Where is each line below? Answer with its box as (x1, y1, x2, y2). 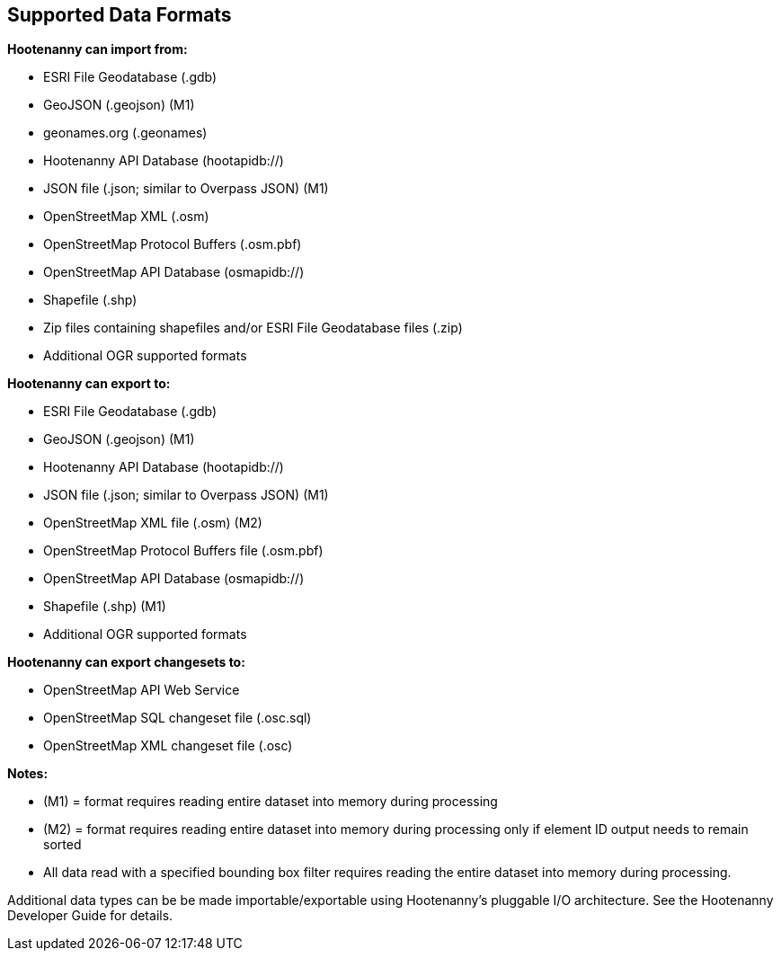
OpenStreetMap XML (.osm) (43, 208, 209, 225)
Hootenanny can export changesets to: (7, 654, 245, 670)
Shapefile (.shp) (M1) (43, 599, 166, 615)
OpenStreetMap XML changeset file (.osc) (43, 738, 293, 754)
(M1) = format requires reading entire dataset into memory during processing (43, 794, 498, 810)
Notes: (7, 766, 49, 782)
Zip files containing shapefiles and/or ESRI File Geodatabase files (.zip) (43, 320, 463, 336)
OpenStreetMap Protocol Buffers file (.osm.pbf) (43, 543, 324, 559)
